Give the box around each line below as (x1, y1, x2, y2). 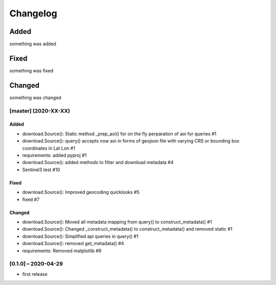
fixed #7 (22, 196, 40, 202)
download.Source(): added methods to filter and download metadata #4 (22, 159, 174, 166)
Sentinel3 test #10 (22, 167, 60, 173)
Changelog (9, 8, 57, 19)
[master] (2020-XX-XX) (9, 107, 70, 114)
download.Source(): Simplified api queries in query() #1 (22, 233, 139, 239)
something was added (9, 41, 56, 47)
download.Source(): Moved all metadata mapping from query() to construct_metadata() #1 (22, 218, 212, 225)
